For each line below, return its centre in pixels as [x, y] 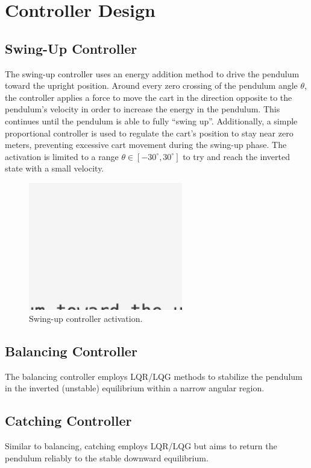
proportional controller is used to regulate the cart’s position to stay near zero [149, 133]
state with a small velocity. [55, 168]
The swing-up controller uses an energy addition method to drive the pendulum [152, 73]
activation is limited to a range [62, 156]
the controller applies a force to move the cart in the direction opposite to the [149, 97]
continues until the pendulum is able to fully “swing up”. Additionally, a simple [151, 120]
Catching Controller [68, 421]
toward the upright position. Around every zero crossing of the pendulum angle [151, 85]
